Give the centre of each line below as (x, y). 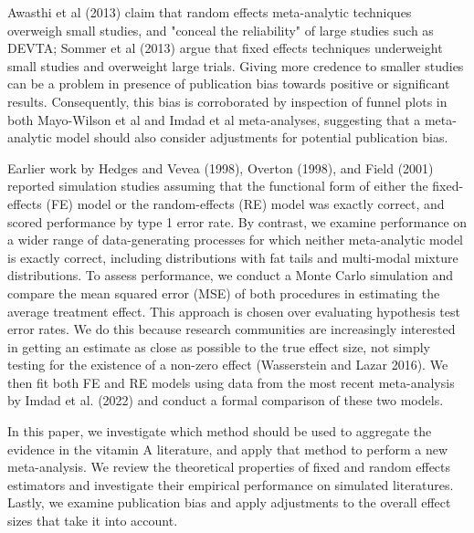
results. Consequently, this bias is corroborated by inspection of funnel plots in (227, 101)
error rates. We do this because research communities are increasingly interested (232, 329)
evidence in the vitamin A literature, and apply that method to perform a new (228, 449)
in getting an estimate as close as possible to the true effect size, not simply (219, 346)
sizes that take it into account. (93, 521)
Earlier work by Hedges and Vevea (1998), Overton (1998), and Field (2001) (221, 167)
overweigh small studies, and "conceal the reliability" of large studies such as (221, 30)
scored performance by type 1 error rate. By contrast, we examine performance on (237, 221)
